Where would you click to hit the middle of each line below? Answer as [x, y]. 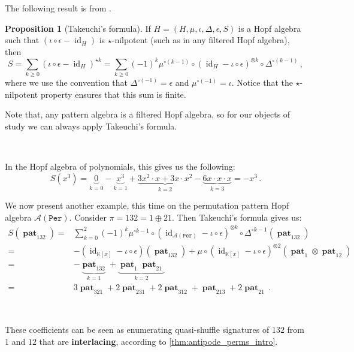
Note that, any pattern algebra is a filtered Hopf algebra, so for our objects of [148, 114]
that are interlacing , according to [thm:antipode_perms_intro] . [158, 341]
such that [22, 40]
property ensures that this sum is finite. [113, 94]
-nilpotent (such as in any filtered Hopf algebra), [201, 40]
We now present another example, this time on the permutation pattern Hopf [147, 205]
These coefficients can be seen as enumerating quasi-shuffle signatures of [137, 330]
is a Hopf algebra [270, 28]
